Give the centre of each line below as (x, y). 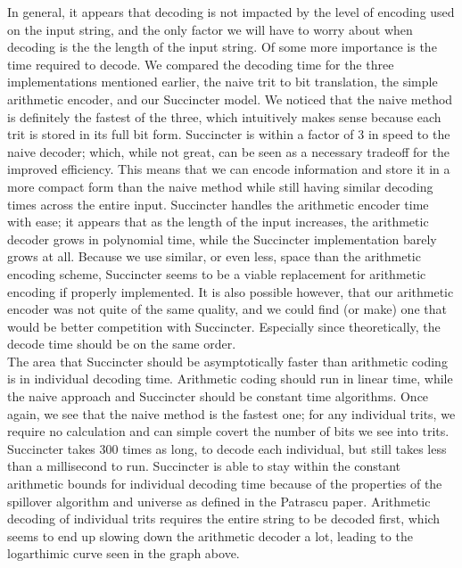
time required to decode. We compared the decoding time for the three (201, 64)
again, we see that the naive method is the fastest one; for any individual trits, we (231, 413)
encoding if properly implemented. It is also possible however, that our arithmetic (231, 291)
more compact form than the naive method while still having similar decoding (220, 186)
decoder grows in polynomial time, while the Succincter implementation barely (222, 239)
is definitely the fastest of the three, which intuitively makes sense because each (224, 116)
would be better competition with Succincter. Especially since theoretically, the (224, 326)
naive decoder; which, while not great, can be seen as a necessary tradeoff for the (228, 151)
